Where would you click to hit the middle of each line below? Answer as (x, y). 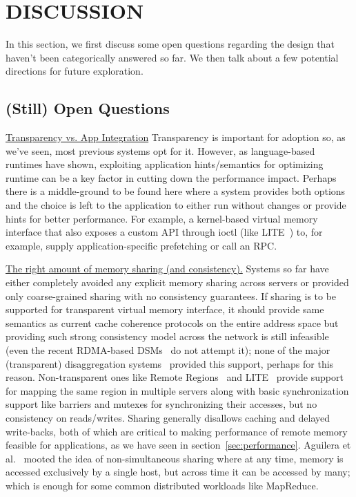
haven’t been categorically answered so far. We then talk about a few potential (172, 57)
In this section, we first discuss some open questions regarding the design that (170, 44)
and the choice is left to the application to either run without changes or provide (176, 205)
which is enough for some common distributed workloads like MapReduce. (162, 485)
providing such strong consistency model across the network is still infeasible (167, 336)
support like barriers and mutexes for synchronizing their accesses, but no (161, 404)
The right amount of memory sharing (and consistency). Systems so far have (167, 269)
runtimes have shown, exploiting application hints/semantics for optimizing (165, 164)
